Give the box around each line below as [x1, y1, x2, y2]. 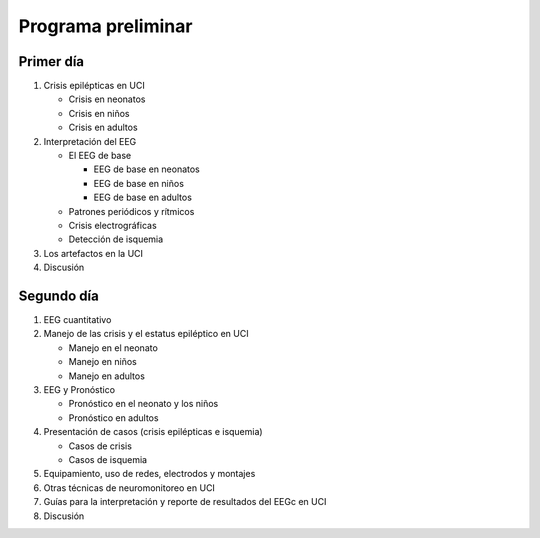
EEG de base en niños [93, 177, 185, 189]
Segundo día [18, 287, 99, 304]
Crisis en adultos [68, 121, 139, 134]
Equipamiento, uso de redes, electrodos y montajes [43, 468, 256, 480]
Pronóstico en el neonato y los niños [68, 398, 219, 410]
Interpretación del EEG [43, 135, 137, 147]
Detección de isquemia [68, 233, 164, 245]
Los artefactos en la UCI [43, 247, 144, 259]
